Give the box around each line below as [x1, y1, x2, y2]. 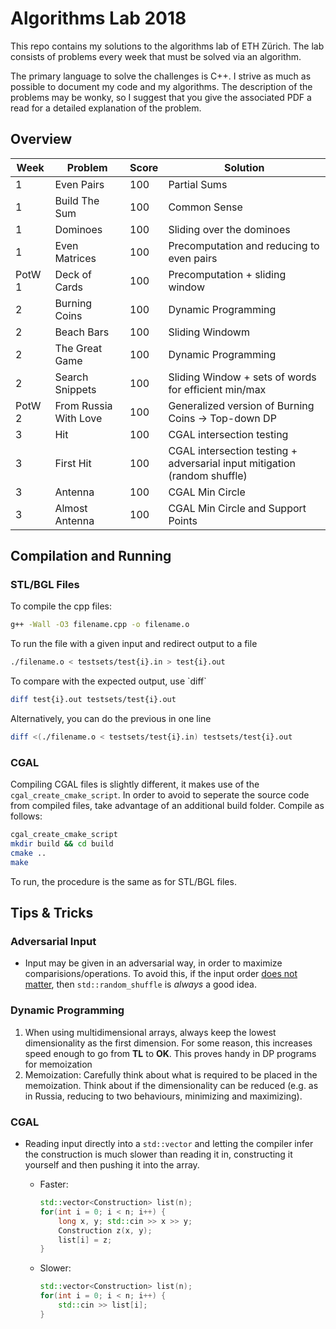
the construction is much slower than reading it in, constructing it [24, 1148, 293, 1161]
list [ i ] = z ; [58, 1235, 113, 1245]
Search [54, 370, 89, 384]
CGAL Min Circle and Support [168, 501, 307, 515]
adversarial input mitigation [168, 456, 296, 470]
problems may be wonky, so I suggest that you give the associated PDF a [10, 91, 312, 103]
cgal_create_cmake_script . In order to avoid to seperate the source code [10, 789, 310, 801]
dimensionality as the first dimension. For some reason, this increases [24, 1037, 313, 1049]
